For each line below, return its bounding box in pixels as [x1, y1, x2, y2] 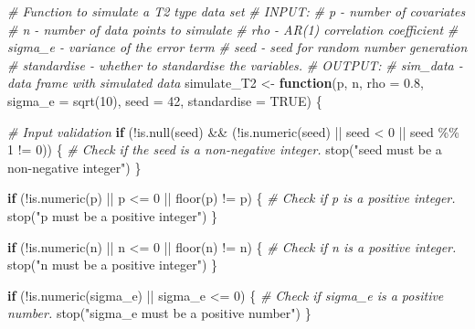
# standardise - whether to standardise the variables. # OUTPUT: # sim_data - [7, 55, 463, 74]
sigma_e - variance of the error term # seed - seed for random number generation [7, 37, 468, 57]
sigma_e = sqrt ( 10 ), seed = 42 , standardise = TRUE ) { [7, 90, 322, 110]
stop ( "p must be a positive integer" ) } [7, 206, 218, 225]
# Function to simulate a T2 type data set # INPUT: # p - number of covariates [7, 2, 466, 20]
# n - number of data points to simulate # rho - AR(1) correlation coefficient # [7, 19, 459, 38]
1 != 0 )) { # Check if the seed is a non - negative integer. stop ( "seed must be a [7, 140, 442, 159]
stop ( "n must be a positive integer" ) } [7, 255, 218, 274]
